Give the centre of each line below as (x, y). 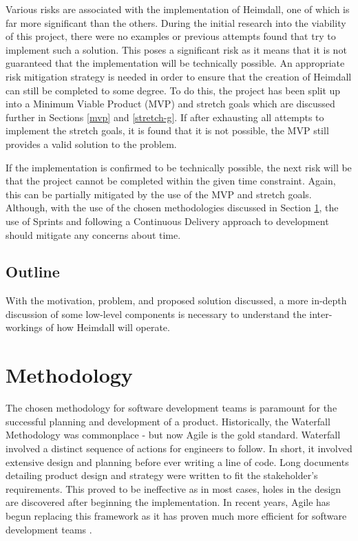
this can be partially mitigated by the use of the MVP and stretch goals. (159, 194)
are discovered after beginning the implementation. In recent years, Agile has (168, 502)
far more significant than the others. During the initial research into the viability (176, 22)
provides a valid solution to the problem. (91, 144)
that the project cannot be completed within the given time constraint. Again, (171, 181)
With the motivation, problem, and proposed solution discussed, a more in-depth (176, 300)
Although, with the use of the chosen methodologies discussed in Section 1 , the (172, 208)
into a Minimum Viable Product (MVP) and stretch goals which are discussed (170, 104)
